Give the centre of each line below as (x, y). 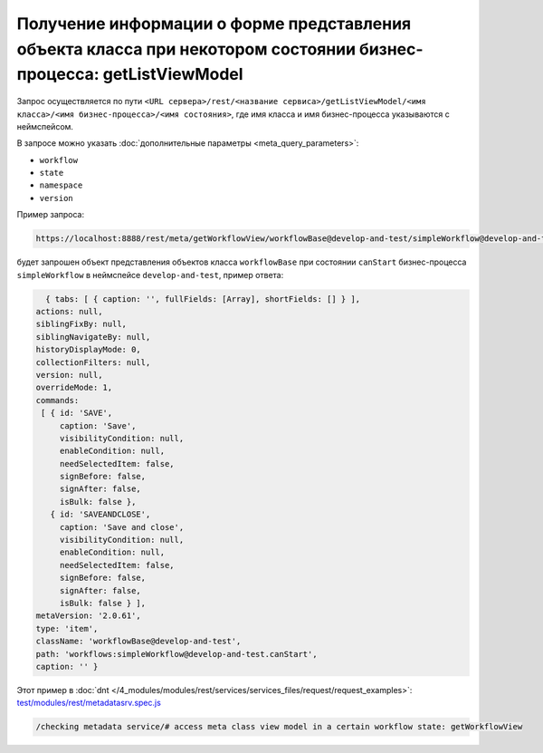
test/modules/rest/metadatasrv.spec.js (89, 703)
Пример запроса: (51, 215)
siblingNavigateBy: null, (93, 337)
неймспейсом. (45, 126)
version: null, (69, 375)
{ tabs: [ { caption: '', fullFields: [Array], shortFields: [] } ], (203, 299)
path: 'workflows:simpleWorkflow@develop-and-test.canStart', (176, 654)
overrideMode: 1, (74, 388)
